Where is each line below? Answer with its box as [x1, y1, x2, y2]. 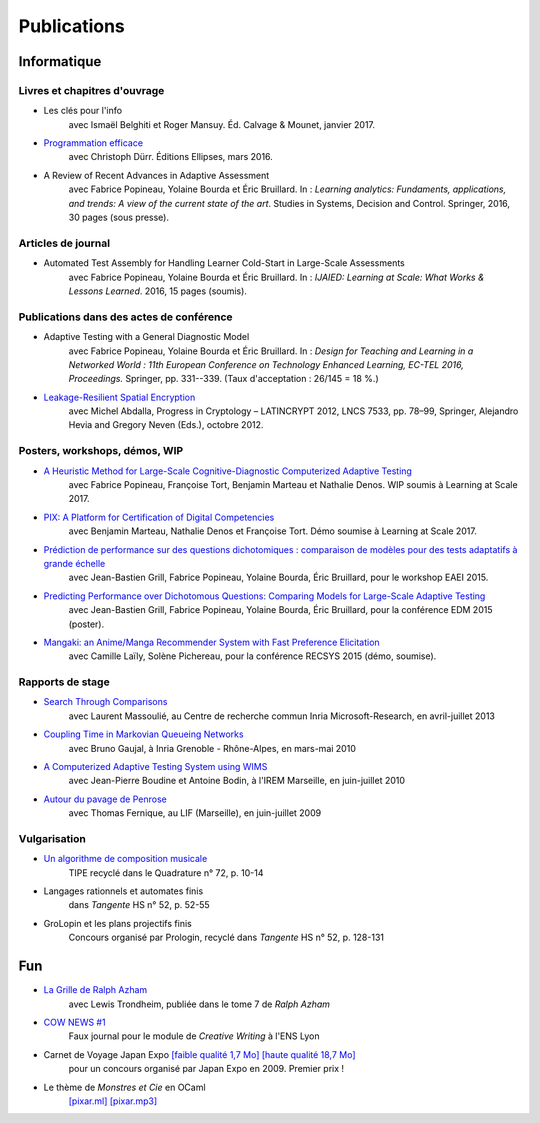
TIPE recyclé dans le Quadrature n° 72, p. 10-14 [68, 866, 264, 879]
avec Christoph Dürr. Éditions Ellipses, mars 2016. [68, 151, 274, 163]
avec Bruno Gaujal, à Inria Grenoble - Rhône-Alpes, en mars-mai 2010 [68, 742, 357, 754]
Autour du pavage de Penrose [43, 793, 167, 805]
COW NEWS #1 [43, 1016, 106, 1028]
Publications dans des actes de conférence [18, 310, 234, 324]
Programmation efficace [43, 137, 144, 149]
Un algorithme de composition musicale [43, 853, 208, 865]
